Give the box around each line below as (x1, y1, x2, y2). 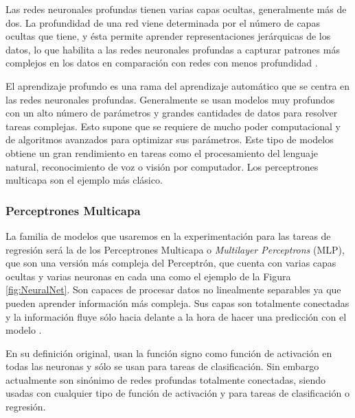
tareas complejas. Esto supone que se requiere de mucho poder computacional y (5, 119, 341, 133)
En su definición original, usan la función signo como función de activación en (5, 345, 332, 360)
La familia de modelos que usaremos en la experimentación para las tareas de (5, 228, 331, 243)
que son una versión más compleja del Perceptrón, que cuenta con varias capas (5, 256, 336, 270)
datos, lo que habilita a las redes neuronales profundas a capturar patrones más (5, 42, 340, 56)
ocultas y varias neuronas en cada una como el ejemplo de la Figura (5, 269, 291, 283)
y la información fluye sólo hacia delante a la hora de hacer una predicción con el (5, 309, 347, 323)
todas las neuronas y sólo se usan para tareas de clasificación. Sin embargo (5, 359, 319, 373)
